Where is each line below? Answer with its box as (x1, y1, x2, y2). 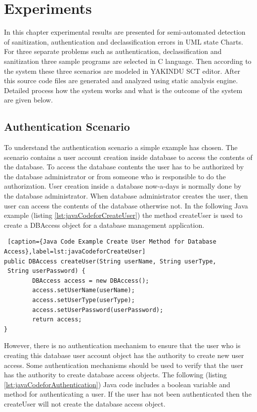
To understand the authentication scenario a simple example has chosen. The (4, 142, 238, 153)
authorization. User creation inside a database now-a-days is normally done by (4, 181, 242, 191)
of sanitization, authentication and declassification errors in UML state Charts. (4, 36, 243, 47)
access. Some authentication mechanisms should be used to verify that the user (4, 360, 243, 370)
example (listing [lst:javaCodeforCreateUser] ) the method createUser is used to (4, 210, 243, 220)
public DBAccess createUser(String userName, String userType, (4, 257, 216, 265)
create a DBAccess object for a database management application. (4, 219, 205, 230)
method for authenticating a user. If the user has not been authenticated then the (4, 389, 252, 399)
